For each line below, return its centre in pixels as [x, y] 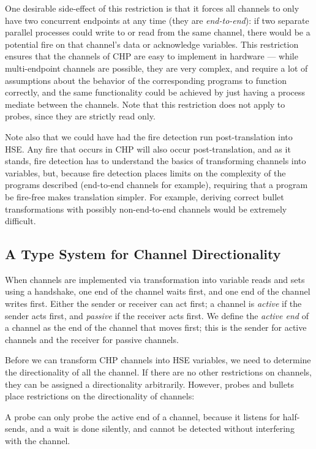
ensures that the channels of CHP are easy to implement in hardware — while [152, 56]
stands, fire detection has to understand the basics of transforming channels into [156, 161]
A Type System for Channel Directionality [143, 254]
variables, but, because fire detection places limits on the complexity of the [145, 172]
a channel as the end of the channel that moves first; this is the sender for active [156, 327]
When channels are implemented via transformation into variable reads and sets [155, 279]
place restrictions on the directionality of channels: [100, 396]
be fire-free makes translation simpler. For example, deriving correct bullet [145, 196]
